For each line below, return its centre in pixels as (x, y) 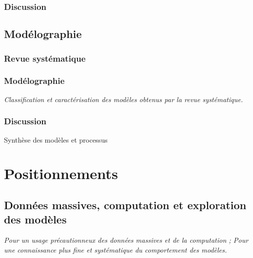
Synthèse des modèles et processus (56, 139)
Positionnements (61, 173)
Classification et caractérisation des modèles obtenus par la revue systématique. (124, 99)
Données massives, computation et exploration (125, 204)
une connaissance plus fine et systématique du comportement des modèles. (116, 249)
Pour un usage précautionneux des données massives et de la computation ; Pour (126, 240)
